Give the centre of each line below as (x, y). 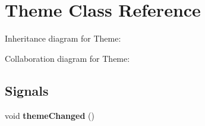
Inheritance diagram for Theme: (63, 38)
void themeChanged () (50, 115)
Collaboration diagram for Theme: (67, 58)
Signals (27, 90)
